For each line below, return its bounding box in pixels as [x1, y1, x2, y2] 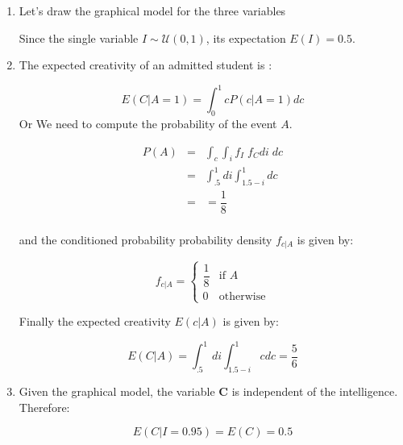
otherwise [218, 290, 266, 302]
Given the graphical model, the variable [19, 382, 215, 399]
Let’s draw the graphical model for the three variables [19, 2, 286, 19]
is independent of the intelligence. [231, 382, 398, 399]
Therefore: [19, 398, 70, 415]
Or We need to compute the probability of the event [19, 115, 277, 132]
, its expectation [206, 29, 286, 46]
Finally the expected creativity [19, 313, 171, 330]
